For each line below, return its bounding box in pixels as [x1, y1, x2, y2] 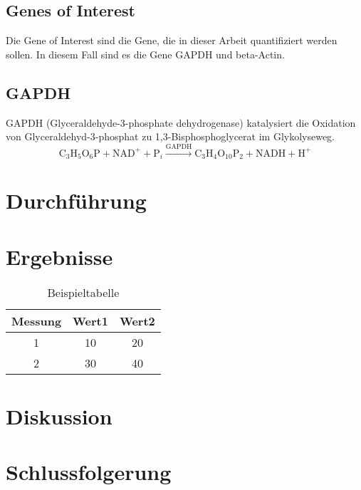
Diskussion [6, 401, 113, 430]
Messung [11, 312, 62, 329]
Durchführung [6, 186, 147, 215]
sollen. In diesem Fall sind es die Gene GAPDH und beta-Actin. [6, 46, 285, 61]
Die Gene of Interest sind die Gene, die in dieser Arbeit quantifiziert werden [6, 33, 338, 48]
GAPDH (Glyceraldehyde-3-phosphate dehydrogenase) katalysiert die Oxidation [6, 115, 356, 130]
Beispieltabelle [47, 283, 120, 301]
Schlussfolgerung [6, 457, 172, 486]
